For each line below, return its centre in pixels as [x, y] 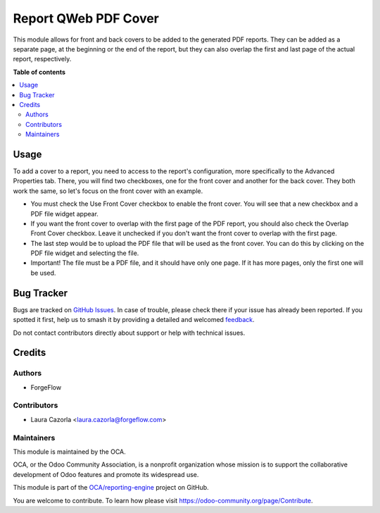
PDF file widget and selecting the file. [85, 253]
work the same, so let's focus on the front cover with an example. [108, 191]
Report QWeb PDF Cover [86, 18]
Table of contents [39, 72]
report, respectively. [42, 59]
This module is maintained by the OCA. [69, 452]
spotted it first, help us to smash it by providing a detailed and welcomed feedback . [134, 320]
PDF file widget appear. [64, 214]
